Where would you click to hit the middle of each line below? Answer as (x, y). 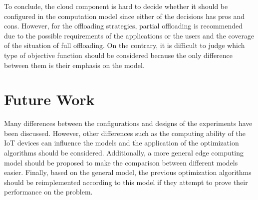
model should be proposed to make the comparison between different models (121, 162)
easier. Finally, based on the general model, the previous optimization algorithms (128, 172)
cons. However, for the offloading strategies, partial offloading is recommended (124, 26)
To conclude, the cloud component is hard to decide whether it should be (116, 6)
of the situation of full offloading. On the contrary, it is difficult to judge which (125, 45)
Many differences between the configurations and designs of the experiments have (128, 123)
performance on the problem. (48, 192)
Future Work (49, 99)
